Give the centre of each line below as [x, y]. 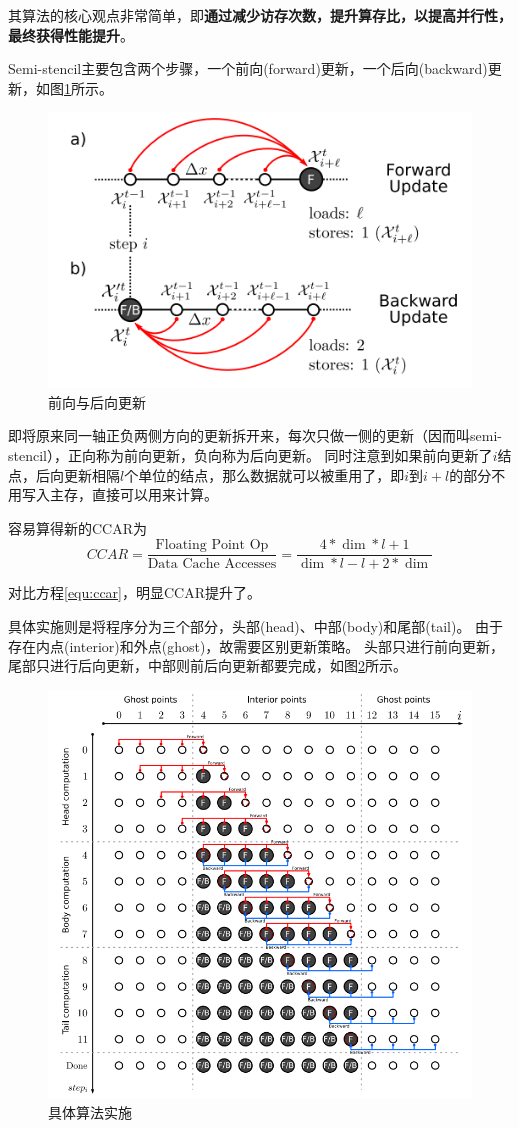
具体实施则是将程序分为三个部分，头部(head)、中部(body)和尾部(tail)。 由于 [256, 626]
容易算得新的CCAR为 [78, 527]
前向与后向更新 [97, 401]
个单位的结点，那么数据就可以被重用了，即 [264, 474]
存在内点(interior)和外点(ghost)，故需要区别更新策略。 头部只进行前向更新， [256, 645]
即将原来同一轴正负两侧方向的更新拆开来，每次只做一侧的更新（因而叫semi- [255, 435]
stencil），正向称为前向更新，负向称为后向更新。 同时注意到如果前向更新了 [250, 455]
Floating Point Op [212, 545]
